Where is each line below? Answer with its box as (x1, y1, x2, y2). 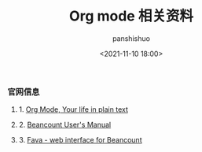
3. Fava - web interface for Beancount (18, 135, 142, 145)
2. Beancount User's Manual (18, 120, 112, 130)
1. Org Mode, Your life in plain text (18, 105, 129, 114)
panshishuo (112, 33, 151, 43)
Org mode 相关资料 (68, 7, 194, 25)
